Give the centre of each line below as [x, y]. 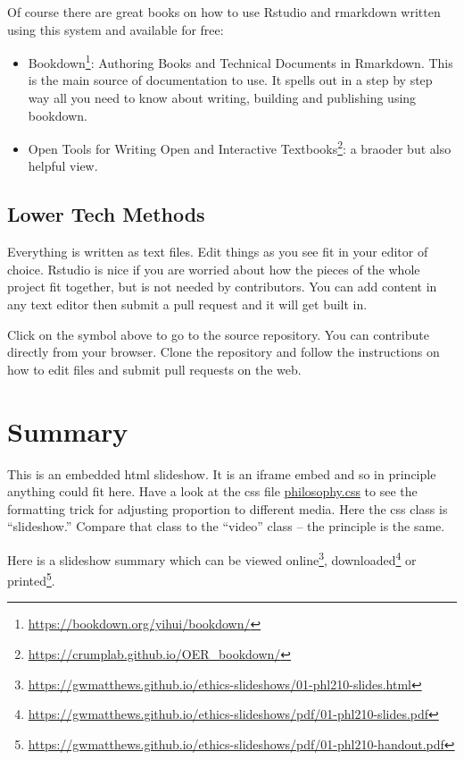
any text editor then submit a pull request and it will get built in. [187, 304]
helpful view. [63, 166]
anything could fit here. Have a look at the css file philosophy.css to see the [212, 491]
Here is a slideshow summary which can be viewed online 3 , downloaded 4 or [212, 558]
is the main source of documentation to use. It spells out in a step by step [230, 80]
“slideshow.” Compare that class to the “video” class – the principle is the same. [226, 526]
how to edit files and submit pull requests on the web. [154, 369]
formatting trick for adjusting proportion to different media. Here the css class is [228, 508]
